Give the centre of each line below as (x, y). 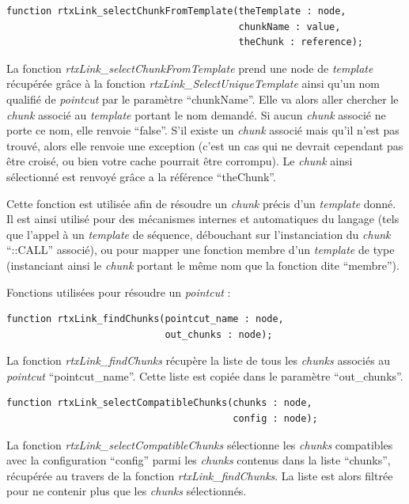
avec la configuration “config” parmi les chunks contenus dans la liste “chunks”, (199, 460)
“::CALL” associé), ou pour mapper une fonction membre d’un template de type (201, 250)
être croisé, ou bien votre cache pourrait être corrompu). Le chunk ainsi (180, 161)
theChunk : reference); (301, 42)
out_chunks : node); (219, 334)
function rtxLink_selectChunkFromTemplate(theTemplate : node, (176, 11)
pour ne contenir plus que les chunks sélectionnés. (127, 491)
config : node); (275, 419)
